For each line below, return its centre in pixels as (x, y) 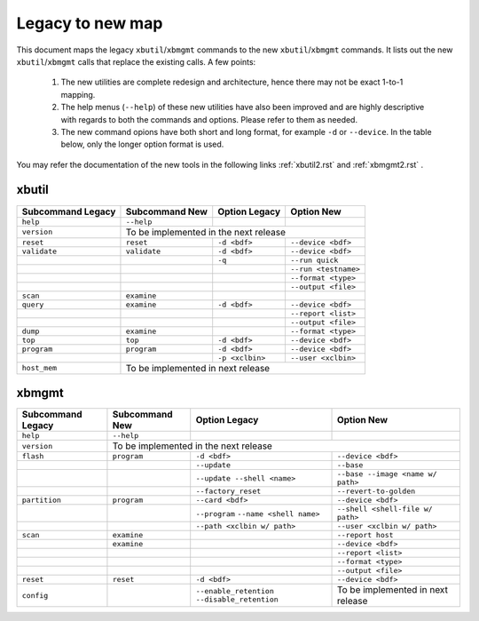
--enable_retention (235, 591)
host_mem (39, 368)
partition (42, 501)
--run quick (314, 260)
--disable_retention (237, 600)
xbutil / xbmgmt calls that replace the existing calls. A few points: (136, 61)
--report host (365, 535)
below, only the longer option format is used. (142, 144)
